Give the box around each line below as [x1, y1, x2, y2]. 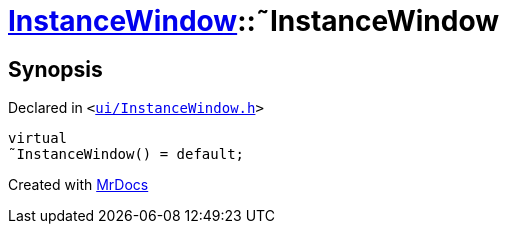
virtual [8, 130, 68, 147]
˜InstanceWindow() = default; [8, 146, 245, 163]
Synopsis [8, 56, 103, 82]
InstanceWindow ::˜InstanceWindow [8, 4, 500, 38]
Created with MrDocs [8, 176, 149, 194]
